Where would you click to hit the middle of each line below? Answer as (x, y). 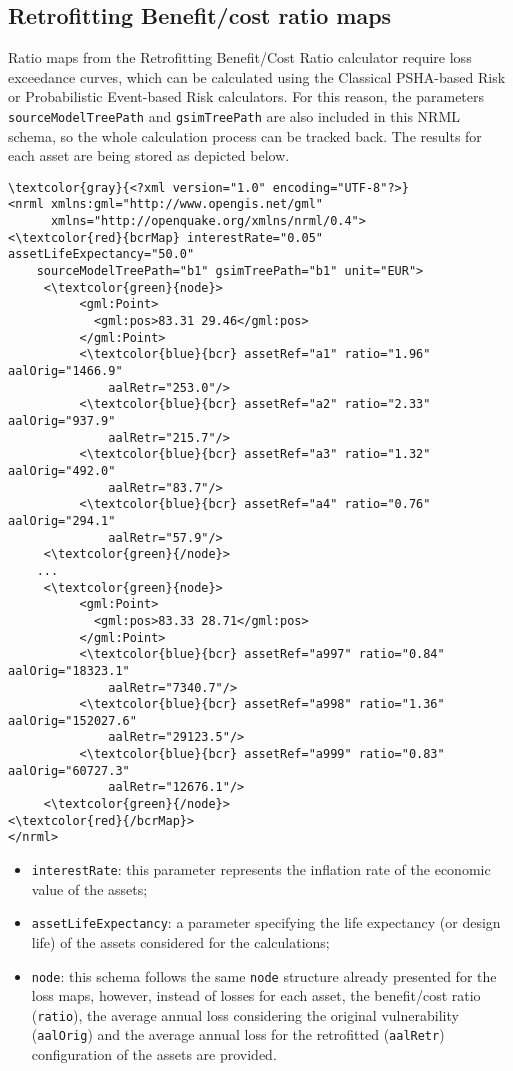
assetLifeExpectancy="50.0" (101, 254)
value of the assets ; (89, 888)
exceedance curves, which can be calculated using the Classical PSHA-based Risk (257, 76)
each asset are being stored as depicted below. (149, 155)
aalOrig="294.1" (62, 520)
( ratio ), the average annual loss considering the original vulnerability (245, 1014)
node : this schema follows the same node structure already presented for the (264, 975)
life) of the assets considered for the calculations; (180, 941)
